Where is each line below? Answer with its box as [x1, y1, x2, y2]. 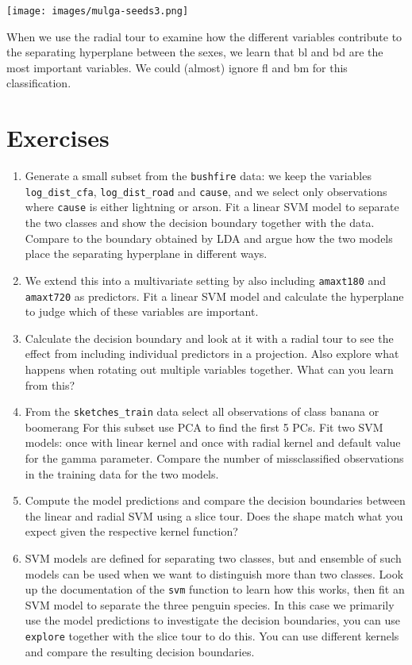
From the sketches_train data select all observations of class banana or [25, 403, 379, 420]
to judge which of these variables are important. [25, 303, 259, 320]
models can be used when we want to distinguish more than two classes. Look [25, 565, 404, 582]
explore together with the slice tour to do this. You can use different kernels [25, 628, 399, 644]
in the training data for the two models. [25, 465, 219, 482]
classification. [6, 75, 71, 91]
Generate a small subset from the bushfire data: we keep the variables [25, 167, 372, 184]
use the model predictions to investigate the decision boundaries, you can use [25, 612, 401, 628]
